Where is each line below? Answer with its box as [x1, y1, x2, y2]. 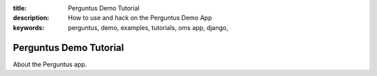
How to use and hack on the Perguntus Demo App [68, 14, 212, 22]
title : [13, 4, 27, 12]
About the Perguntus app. [13, 60, 87, 68]
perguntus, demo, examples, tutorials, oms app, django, [68, 23, 228, 31]
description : [13, 14, 50, 22]
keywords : [13, 23, 45, 31]
